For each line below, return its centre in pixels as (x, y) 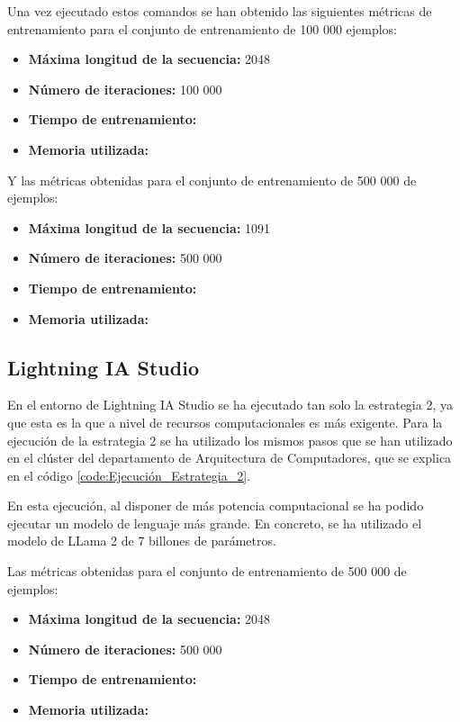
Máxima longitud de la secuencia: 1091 (149, 227)
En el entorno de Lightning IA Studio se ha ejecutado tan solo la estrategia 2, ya (230, 405)
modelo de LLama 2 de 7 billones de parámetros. (142, 541)
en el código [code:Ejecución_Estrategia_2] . (129, 475)
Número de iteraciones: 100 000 (125, 89)
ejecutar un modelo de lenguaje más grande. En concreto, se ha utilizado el (215, 523)
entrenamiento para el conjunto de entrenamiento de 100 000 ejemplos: (203, 28)
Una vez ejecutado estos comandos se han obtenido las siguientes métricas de (220, 11)
